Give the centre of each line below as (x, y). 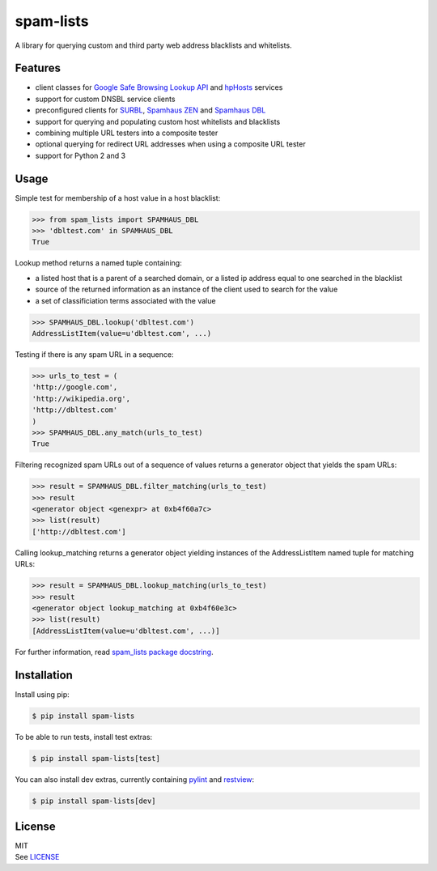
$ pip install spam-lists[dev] (94, 801)
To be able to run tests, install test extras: (84, 737)
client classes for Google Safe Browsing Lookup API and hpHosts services (159, 87)
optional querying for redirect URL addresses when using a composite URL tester (171, 144)
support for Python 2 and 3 (80, 155)
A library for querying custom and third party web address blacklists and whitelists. (153, 45)
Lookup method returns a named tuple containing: (98, 263)
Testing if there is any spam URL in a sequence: (94, 354)
